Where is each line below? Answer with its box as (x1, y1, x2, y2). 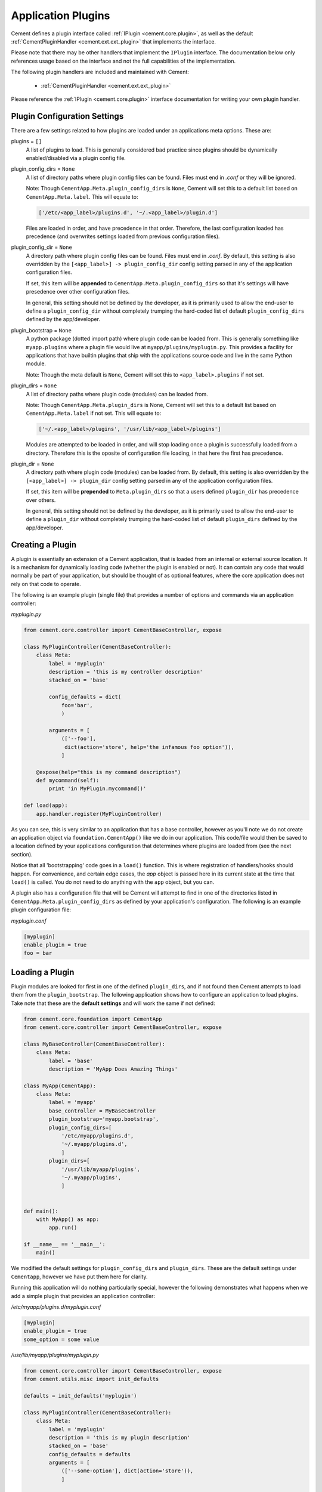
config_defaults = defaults (48, 1451, 131, 1457)
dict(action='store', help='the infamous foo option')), (64, 744, 235, 750)
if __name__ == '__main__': (23, 1241, 106, 1248)
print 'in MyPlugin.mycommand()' (48, 785, 147, 792)
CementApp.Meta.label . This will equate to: (26, 193, 138, 200)
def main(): (23, 1207, 59, 1214)
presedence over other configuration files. (26, 288, 130, 295)
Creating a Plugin (11, 540, 77, 550)
